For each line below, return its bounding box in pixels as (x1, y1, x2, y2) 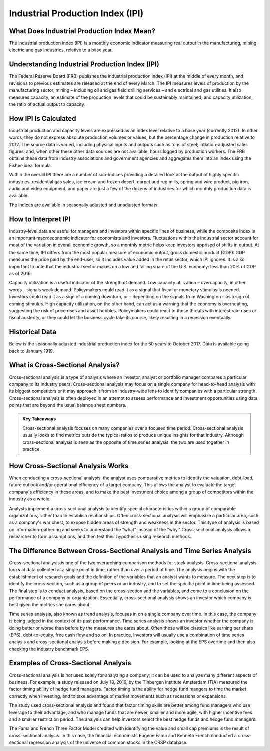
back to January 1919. (9, 348, 54, 354)
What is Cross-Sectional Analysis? (9, 361, 120, 369)
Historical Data (9, 328, 57, 336)
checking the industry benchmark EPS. (9, 646, 89, 652)
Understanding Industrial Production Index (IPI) (9, 60, 159, 69)
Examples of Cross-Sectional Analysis (9, 659, 131, 667)
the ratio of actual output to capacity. (9, 101, 86, 107)
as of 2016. (9, 270, 32, 276)
